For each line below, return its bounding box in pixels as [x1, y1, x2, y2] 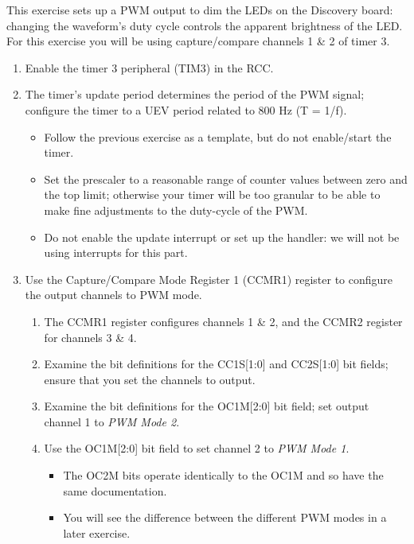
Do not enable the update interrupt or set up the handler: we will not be [44, 228, 400, 245]
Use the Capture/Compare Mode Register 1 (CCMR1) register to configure [25, 270, 393, 287]
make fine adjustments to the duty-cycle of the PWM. [44, 201, 308, 218]
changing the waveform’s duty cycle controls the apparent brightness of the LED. [6, 17, 403, 33]
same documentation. [63, 482, 167, 499]
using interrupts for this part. [44, 244, 188, 261]
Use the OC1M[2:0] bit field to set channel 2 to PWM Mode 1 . [44, 440, 350, 457]
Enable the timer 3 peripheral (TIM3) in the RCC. [25, 59, 274, 76]
